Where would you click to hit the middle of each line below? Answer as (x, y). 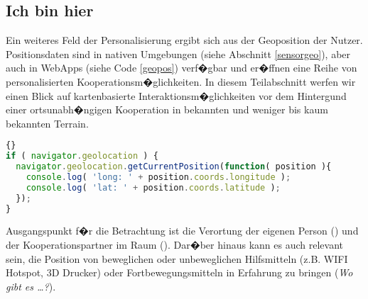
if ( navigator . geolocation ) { (82, 156)
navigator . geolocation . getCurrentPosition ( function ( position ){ (174, 167)
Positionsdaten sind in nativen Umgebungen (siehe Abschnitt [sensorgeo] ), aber (178, 53)
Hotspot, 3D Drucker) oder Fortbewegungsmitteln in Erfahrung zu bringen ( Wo (179, 272)
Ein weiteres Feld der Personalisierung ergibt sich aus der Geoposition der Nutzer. (184, 40)
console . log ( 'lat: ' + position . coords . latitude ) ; (153, 187)
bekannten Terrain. (47, 123)
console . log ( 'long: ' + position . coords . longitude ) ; (158, 177)
